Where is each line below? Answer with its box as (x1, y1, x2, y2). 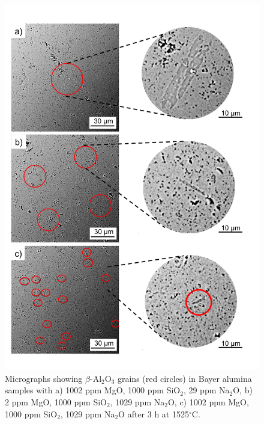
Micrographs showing (5, 372, 83, 384)
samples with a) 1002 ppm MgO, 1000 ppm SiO (5, 384, 181, 396)
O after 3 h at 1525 (118, 407, 189, 420)
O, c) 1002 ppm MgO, (167, 396, 249, 408)
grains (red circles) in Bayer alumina (117, 372, 252, 384)
